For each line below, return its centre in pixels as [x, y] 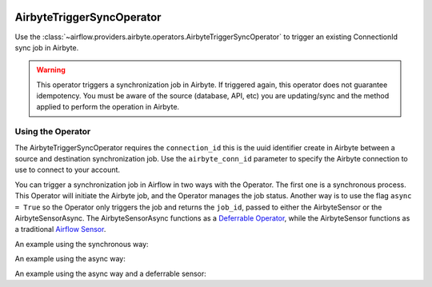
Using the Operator [53, 132]
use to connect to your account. [67, 170]
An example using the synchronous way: [82, 244]
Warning [51, 70]
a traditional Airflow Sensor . [60, 229]
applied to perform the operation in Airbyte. [108, 107]
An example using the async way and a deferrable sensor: [111, 273]
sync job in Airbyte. [47, 47]
